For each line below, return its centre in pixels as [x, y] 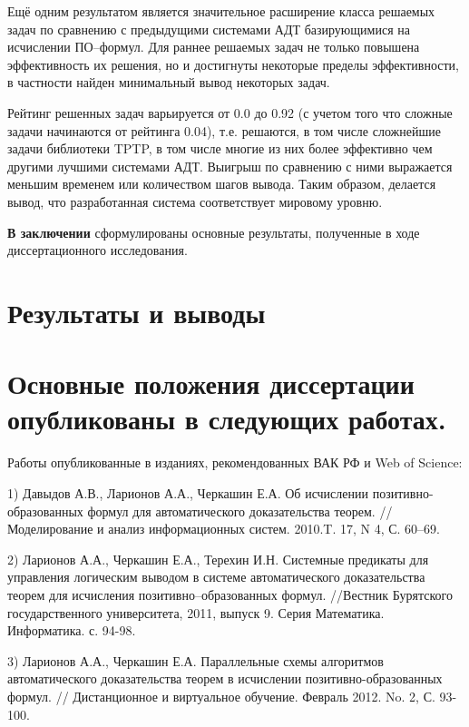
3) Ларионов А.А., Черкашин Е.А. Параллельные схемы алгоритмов [195, 660]
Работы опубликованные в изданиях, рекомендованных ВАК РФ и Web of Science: [235, 462]
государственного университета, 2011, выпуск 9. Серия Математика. [196, 612]
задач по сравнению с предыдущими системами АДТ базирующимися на [209, 29]
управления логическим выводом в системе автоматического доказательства [216, 577]
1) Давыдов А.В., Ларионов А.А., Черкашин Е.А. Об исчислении [188, 493]
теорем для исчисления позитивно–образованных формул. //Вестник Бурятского [230, 594]
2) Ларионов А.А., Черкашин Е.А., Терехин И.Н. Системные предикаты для [218, 559]
